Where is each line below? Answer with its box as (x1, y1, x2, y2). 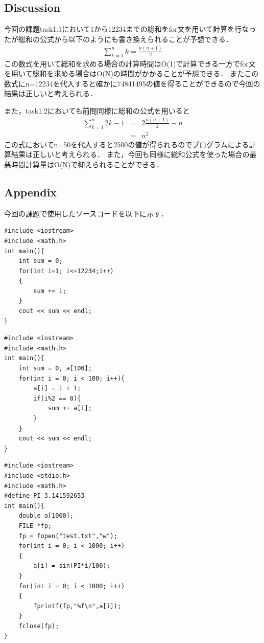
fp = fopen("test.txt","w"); (18, 532, 117, 540)
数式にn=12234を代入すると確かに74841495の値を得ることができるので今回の (4, 78, 260, 88)
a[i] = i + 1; (33, 385, 81, 392)
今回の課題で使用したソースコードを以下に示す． (4, 208, 168, 218)
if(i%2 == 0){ (33, 394, 81, 402)
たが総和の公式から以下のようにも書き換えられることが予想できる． (4, 33, 233, 44)
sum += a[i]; (47, 405, 92, 412)
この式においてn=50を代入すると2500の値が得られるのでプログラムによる (4, 139, 249, 149)
